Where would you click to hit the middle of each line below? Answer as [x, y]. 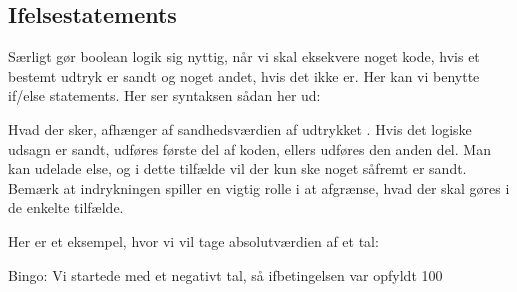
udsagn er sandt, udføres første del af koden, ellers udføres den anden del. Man [249, 148]
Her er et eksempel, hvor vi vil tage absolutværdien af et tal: [193, 240]
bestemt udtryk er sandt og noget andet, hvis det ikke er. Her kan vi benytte [244, 75]
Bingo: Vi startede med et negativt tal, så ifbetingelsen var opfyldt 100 [225, 274]
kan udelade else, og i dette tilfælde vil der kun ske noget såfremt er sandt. [237, 168]
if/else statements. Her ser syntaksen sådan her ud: [164, 95]
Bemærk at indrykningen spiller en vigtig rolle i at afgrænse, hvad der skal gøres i [259, 187]
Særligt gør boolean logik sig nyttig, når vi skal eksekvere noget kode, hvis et [244, 56]
